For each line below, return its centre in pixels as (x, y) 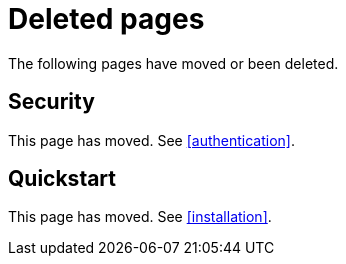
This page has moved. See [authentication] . (151, 140)
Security (51, 102)
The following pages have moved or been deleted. (173, 63)
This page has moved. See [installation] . (140, 217)
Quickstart (62, 179)
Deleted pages (106, 19)
